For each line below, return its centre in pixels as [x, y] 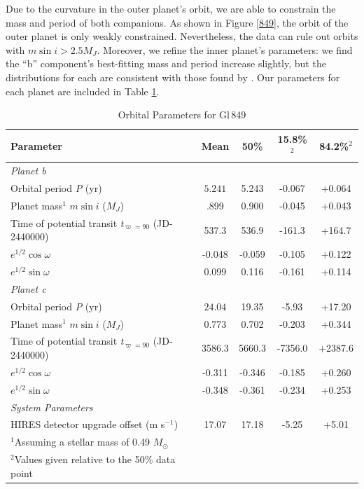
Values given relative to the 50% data [95, 459]
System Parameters [52, 407]
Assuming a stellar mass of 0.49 [82, 442]
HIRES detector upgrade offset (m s [88, 424]
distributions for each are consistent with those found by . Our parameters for [173, 77]
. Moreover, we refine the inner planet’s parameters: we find [225, 49]
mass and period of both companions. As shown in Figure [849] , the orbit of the [177, 22]
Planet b [28, 171]
